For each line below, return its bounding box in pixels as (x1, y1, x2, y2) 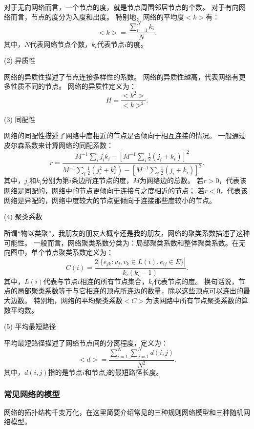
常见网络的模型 (4, 388, 60, 400)
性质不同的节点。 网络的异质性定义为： (10, 81, 136, 91)
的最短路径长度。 (108, 367, 163, 377)
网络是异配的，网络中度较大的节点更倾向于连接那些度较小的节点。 (4, 195, 216, 205)
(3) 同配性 (4, 114, 36, 124)
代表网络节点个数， (30, 39, 92, 49)
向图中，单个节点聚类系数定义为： (4, 247, 113, 257)
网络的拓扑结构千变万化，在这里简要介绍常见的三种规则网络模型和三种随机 (4, 407, 243, 417)
